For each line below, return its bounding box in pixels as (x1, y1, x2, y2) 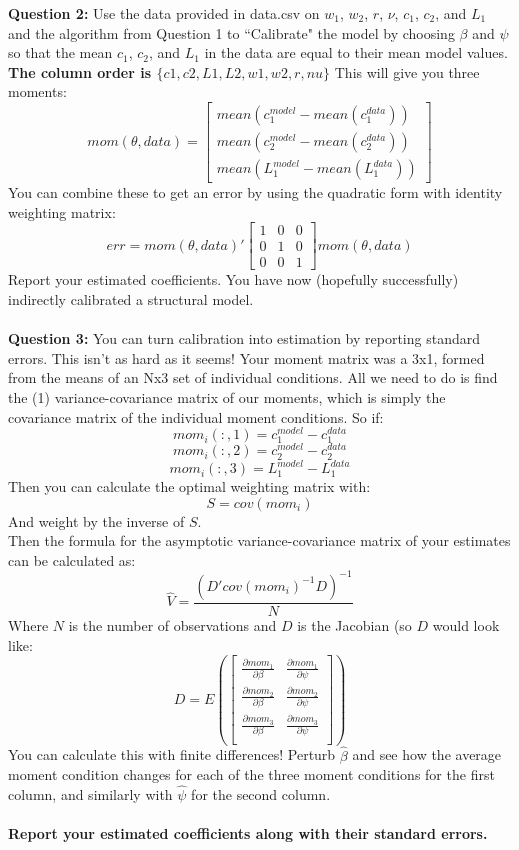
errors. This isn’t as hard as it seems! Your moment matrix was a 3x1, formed (8, 347, 485, 368)
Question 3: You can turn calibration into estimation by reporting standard (8, 328, 481, 349)
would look (432, 614, 500, 635)
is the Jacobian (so (297, 614, 412, 635)
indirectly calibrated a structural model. (8, 288, 254, 309)
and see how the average (352, 744, 502, 765)
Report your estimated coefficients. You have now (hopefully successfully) (8, 269, 459, 290)
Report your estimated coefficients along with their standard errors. (8, 823, 488, 844)
